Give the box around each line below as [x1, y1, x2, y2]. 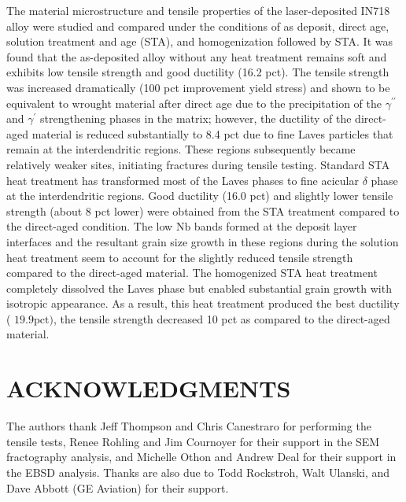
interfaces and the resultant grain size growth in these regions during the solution [6, 233, 399, 249]
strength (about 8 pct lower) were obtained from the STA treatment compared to [6, 202, 400, 219]
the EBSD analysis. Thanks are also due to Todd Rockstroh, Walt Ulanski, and [6, 463, 390, 480]
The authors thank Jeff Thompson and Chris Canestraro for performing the [6, 418, 371, 434]
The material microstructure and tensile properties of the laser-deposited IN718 [6, 2, 390, 18]
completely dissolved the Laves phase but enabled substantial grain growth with [6, 279, 392, 296]
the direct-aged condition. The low [6, 218, 173, 234]
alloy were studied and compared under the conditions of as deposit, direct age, [6, 17, 389, 34]
